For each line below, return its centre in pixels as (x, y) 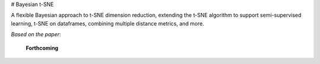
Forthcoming (42, 48)
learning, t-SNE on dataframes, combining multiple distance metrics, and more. (108, 23)
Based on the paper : (36, 34)
